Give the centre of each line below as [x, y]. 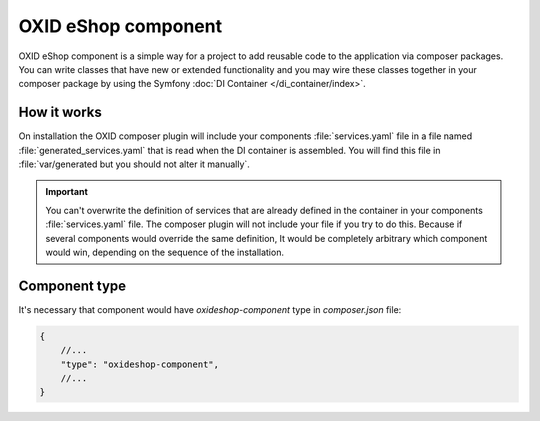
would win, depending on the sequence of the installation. [165, 252]
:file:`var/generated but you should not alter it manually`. [134, 164]
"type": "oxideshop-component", [140, 364]
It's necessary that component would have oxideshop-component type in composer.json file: [210, 309]
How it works [60, 112]
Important [67, 192]
